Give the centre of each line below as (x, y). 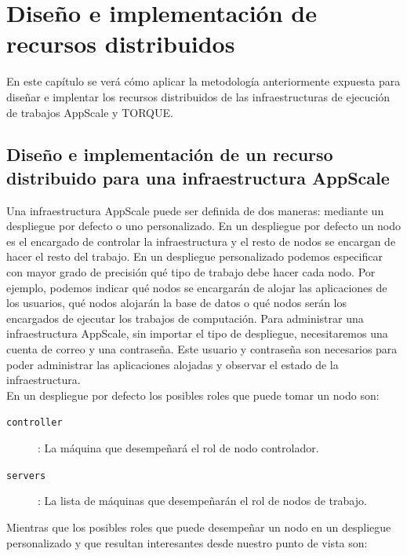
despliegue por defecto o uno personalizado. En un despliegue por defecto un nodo (204, 226)
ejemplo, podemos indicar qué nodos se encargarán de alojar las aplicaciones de (197, 287)
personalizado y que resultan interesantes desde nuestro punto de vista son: (187, 542)
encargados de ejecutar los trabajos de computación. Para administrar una (185, 318)
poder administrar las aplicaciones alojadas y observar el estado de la (173, 364)
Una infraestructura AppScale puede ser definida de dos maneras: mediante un (195, 210)
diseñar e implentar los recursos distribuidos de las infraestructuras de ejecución (198, 96)
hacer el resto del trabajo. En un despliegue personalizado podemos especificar (194, 256)
